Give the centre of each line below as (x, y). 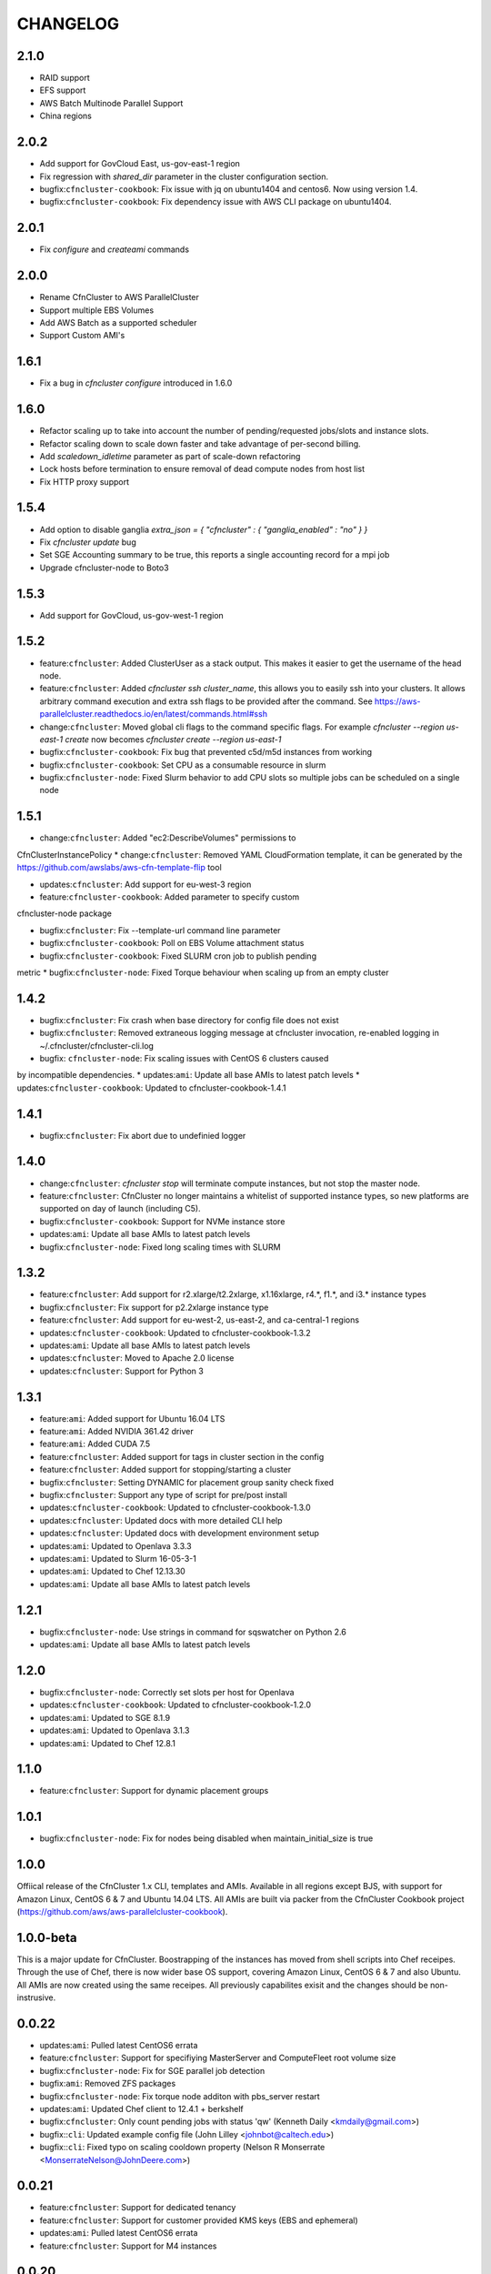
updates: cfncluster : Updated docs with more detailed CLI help (161, 1520)
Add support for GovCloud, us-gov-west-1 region (132, 615)
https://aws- (397, 701)
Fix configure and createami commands (115, 249)
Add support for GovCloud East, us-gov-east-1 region (140, 164)
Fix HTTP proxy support (85, 481)
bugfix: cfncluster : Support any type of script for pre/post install (164, 1495)
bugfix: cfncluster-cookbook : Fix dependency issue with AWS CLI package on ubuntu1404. (215, 202)
